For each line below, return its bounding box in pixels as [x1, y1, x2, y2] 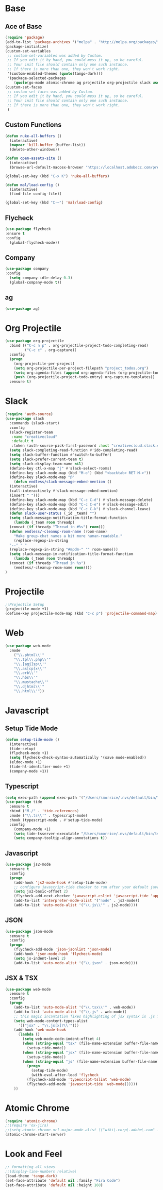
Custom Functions [5, 121, 62, 129]
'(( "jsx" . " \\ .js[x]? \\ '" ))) [17, 1023, 79, 1028]
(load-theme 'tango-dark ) [5, 1173, 57, 1178]
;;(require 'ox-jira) [5, 1123, 49, 1128]
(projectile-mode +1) [5, 606, 49, 612]
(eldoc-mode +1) [9, 760, 42, 765]
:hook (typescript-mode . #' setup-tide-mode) [9, 818, 103, 822]
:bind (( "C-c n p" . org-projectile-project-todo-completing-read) [9, 343, 149, 348]
